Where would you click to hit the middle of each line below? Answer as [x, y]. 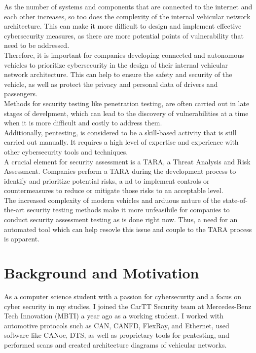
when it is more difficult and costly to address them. [83, 123]
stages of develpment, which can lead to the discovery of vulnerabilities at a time [126, 113]
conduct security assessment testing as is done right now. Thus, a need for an [121, 219]
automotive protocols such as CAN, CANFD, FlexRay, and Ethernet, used [117, 325]
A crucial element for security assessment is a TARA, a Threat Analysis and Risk [127, 161]
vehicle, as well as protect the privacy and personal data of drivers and [111, 84]
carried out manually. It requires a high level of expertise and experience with [121, 142]
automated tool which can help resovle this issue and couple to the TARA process [128, 229]
